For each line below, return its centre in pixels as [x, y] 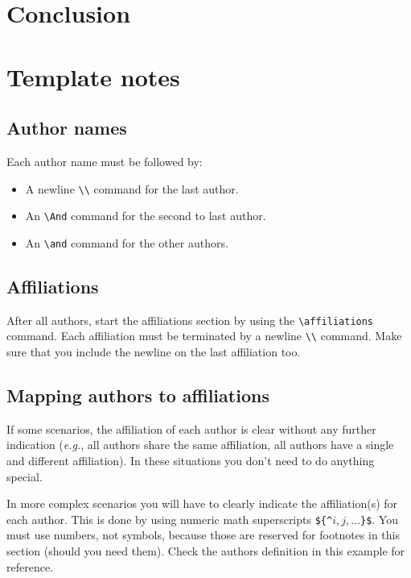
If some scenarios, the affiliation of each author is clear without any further [191, 428]
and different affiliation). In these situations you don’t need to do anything [191, 461]
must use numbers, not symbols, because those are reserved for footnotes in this [203, 535]
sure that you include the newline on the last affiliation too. [154, 352]
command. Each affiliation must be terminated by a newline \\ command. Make [204, 336]
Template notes [93, 76]
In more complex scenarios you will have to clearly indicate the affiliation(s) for [202, 503]
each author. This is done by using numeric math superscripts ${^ [170, 519]
